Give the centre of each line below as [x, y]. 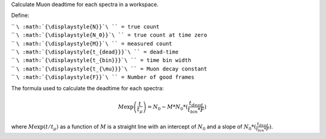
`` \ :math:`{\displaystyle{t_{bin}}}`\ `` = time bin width [101, 60]
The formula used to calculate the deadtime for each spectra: [88, 88]
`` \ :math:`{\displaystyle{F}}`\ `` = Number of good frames [103, 77]
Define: [20, 16]
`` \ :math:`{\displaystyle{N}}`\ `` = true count [85, 26]
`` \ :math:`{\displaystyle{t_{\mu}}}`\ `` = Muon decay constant [109, 69]
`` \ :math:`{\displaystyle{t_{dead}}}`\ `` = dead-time [95, 52]
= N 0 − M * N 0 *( [168, 107]
